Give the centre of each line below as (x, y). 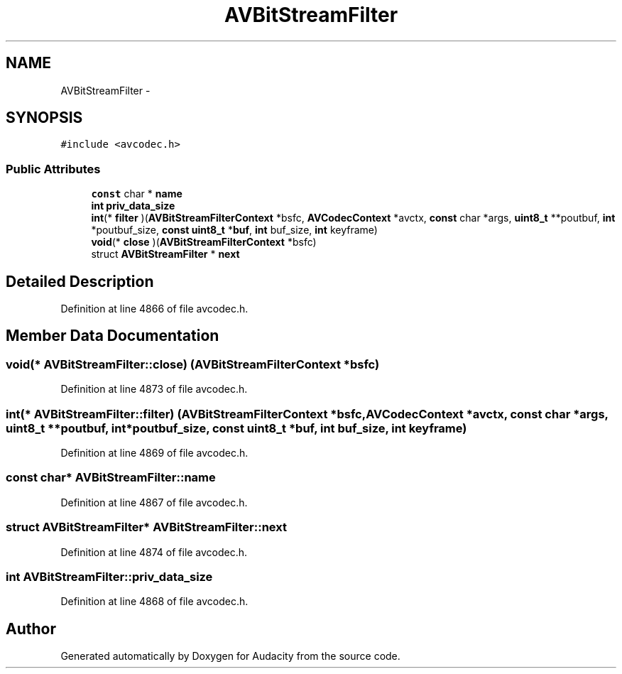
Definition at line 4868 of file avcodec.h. (154, 602)
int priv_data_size (133, 206)
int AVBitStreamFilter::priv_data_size (109, 576)
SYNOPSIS (44, 118)
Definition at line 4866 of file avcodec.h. (154, 309)
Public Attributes (53, 169)
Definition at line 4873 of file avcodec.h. (154, 389)
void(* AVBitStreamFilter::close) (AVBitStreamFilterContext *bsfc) (193, 364)
